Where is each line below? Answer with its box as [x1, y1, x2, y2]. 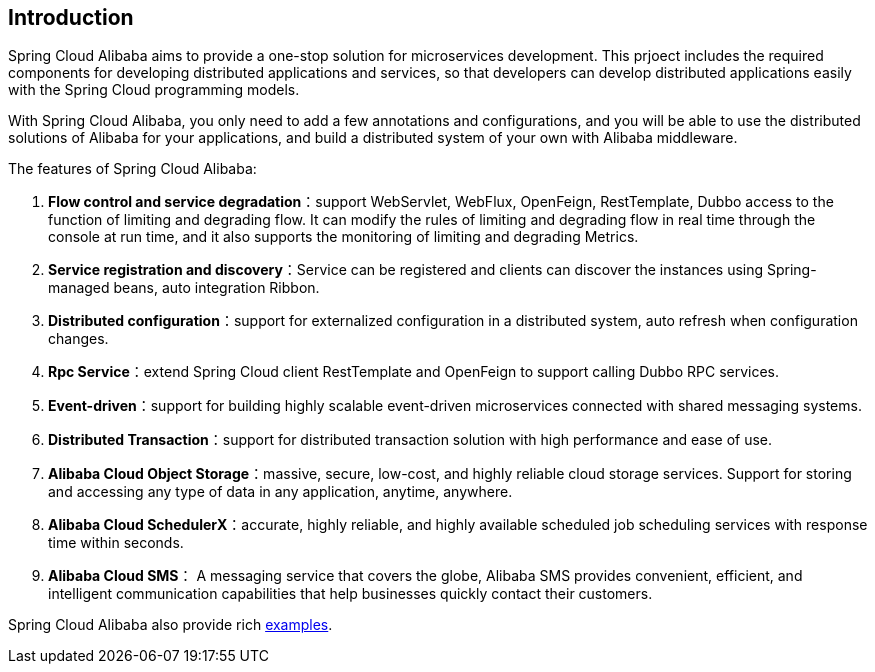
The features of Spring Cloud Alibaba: [8, 160, 257, 178]
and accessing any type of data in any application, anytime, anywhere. [48, 483, 513, 501]
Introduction [8, 5, 134, 30]
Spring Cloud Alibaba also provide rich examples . [8, 616, 333, 634]
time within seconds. [48, 534, 184, 552]
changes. [48, 330, 109, 348]
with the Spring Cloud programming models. [8, 81, 300, 99]
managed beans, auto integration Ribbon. [48, 279, 320, 297]
